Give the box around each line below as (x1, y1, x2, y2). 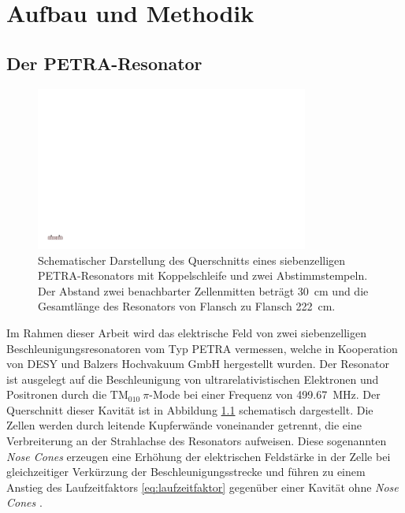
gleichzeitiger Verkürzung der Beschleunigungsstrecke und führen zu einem (6, 463, 366, 480)
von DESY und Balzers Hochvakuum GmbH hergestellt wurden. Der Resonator (6, 355, 390, 372)
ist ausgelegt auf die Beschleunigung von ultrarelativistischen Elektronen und (6, 370, 379, 387)
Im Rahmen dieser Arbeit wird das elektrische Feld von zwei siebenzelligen (6, 324, 366, 340)
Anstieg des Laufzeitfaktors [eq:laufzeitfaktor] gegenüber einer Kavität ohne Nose (6, 478, 399, 495)
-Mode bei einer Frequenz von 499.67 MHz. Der (149, 386, 381, 403)
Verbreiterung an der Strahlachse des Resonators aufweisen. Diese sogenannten (6, 433, 387, 449)
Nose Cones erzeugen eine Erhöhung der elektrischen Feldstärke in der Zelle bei (6, 448, 391, 464)
